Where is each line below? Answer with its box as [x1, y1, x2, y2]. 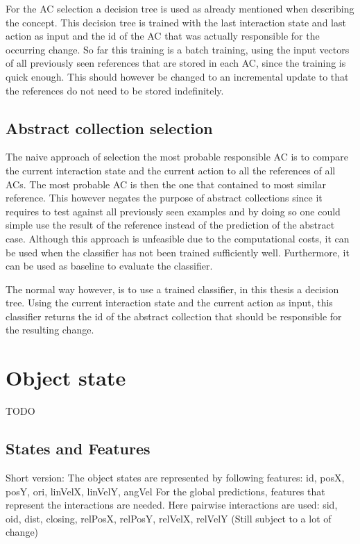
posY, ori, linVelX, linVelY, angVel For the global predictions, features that [6, 484, 325, 498]
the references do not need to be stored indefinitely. [6, 83, 224, 97]
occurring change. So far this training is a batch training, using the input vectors [6, 42, 350, 56]
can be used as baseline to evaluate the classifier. [6, 258, 213, 273]
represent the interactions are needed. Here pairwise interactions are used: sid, [6, 497, 338, 512]
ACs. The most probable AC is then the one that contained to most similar [6, 176, 327, 191]
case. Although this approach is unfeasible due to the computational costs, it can [6, 231, 350, 245]
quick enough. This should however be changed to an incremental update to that [6, 69, 349, 83]
